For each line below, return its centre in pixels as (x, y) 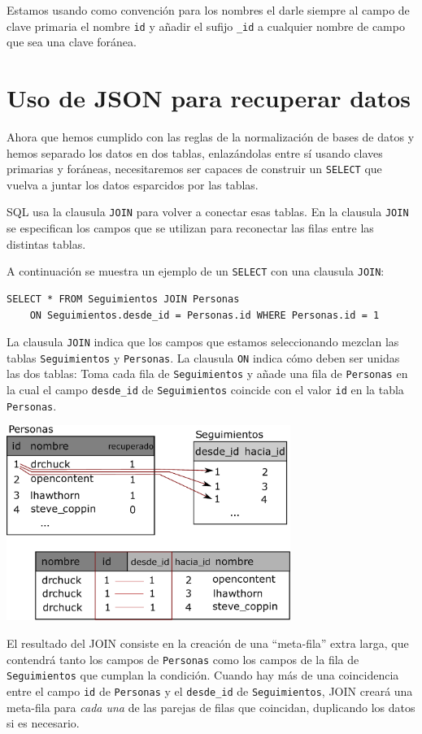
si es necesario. (43, 723)
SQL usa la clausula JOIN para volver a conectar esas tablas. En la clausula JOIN (208, 212)
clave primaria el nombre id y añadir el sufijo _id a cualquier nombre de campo (206, 26)
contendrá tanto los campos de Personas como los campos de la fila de (183, 659)
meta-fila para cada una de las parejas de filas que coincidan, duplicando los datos (211, 707)
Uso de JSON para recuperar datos (209, 98)
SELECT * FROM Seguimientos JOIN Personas (123, 299)
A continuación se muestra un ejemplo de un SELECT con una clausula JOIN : (196, 271)
